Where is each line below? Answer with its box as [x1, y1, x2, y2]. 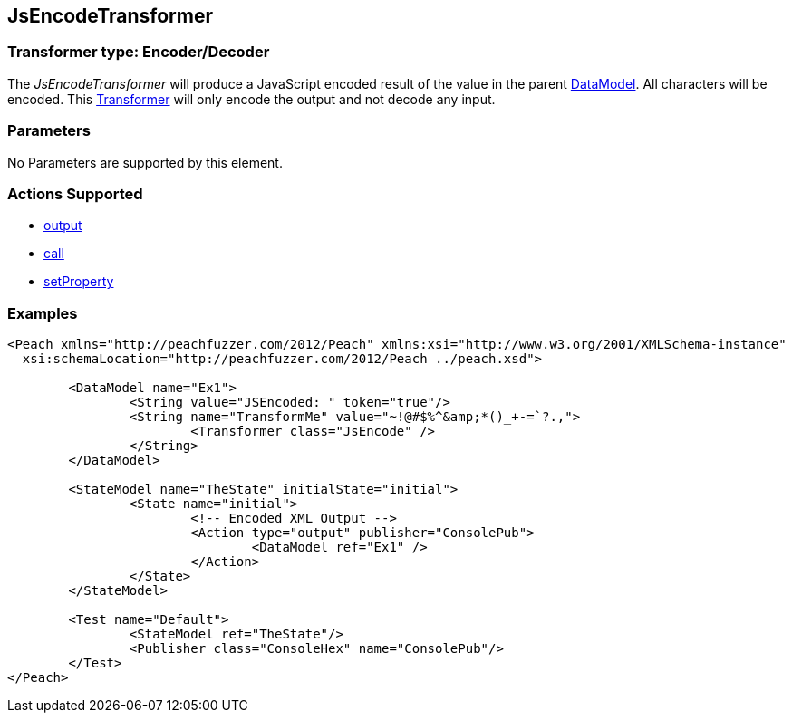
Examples [7, 303, 78, 322]
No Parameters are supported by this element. [7, 154, 283, 170]
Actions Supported [7, 184, 143, 203]
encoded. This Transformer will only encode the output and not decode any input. [7, 91, 496, 107]
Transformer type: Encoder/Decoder [7, 43, 270, 62]
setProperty [43, 274, 114, 290]
